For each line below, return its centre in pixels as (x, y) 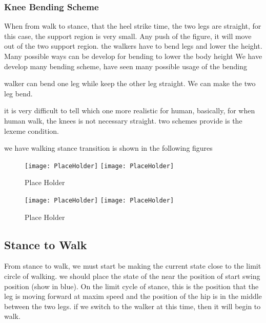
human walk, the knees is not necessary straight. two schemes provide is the (123, 120)
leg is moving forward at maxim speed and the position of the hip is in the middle (133, 296)
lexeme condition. (32, 130)
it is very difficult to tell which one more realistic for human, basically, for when (130, 110)
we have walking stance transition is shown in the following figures (108, 148)
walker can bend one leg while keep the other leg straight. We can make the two (130, 83)
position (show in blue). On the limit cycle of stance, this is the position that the (131, 286)
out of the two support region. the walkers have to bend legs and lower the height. (133, 46)
